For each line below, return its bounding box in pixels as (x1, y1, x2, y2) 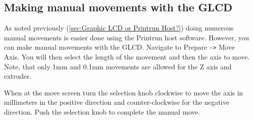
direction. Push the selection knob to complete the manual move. (4, 107, 200, 117)
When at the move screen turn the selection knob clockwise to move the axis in (4, 87, 243, 97)
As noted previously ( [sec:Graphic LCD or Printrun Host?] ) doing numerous (4, 23, 234, 33)
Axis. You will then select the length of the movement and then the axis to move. (4, 52, 250, 62)
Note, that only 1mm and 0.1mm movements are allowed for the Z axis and (4, 61, 232, 71)
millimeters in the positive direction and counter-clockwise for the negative (4, 97, 229, 107)
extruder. (4, 71, 32, 81)
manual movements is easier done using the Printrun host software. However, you (4, 32, 249, 42)
